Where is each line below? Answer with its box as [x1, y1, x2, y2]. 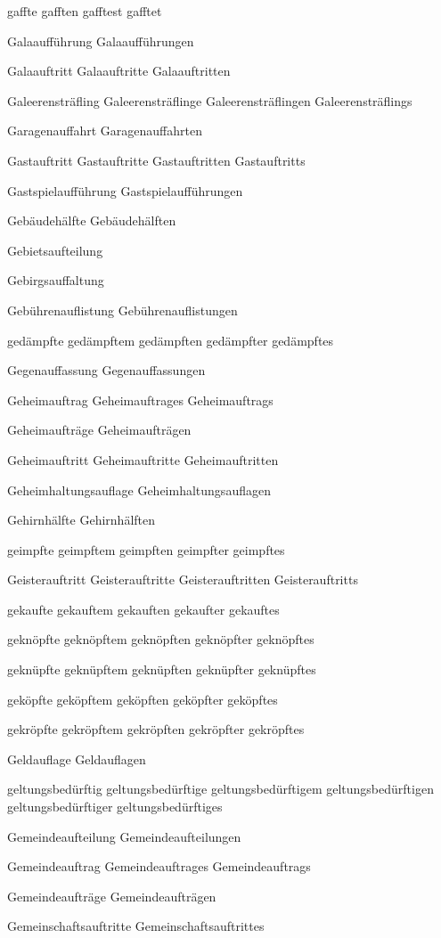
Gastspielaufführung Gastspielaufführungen [7, 181, 243, 200]
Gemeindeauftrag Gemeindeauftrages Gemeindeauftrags [7, 857, 311, 876]
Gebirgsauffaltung [7, 271, 104, 290]
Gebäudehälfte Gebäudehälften [7, 211, 176, 230]
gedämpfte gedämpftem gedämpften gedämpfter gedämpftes [7, 330, 334, 349]
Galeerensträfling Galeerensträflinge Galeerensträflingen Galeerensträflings [7, 91, 412, 110]
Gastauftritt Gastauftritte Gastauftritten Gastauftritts [7, 151, 306, 169]
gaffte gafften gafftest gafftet [7, 2, 162, 20]
